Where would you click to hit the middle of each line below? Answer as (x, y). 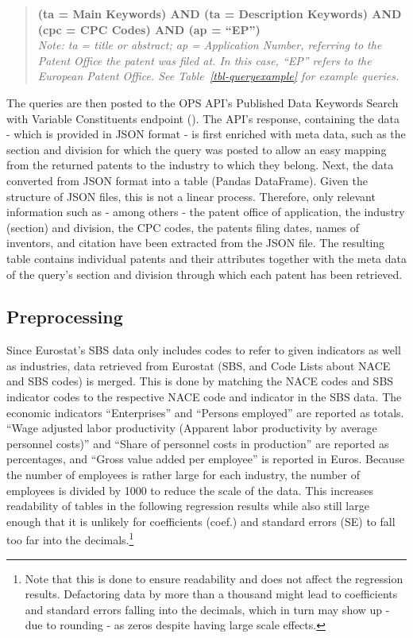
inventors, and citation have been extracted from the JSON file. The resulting (196, 243)
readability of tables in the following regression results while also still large (188, 506)
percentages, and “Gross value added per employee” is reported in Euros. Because (205, 459)
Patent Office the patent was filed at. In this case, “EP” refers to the (205, 60)
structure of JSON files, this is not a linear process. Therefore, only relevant (191, 196)
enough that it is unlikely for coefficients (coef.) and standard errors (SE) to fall (201, 521)
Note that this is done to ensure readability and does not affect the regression (214, 578)
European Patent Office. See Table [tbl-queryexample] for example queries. (218, 76)
